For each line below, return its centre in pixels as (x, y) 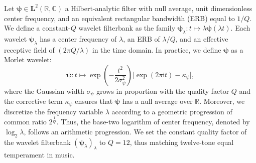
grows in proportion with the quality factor (163, 91)
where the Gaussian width (44, 91)
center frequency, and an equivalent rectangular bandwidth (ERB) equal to (119, 18)
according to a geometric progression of (172, 111)
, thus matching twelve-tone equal (182, 142)
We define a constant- (37, 28)
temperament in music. (39, 155)
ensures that (94, 101)
